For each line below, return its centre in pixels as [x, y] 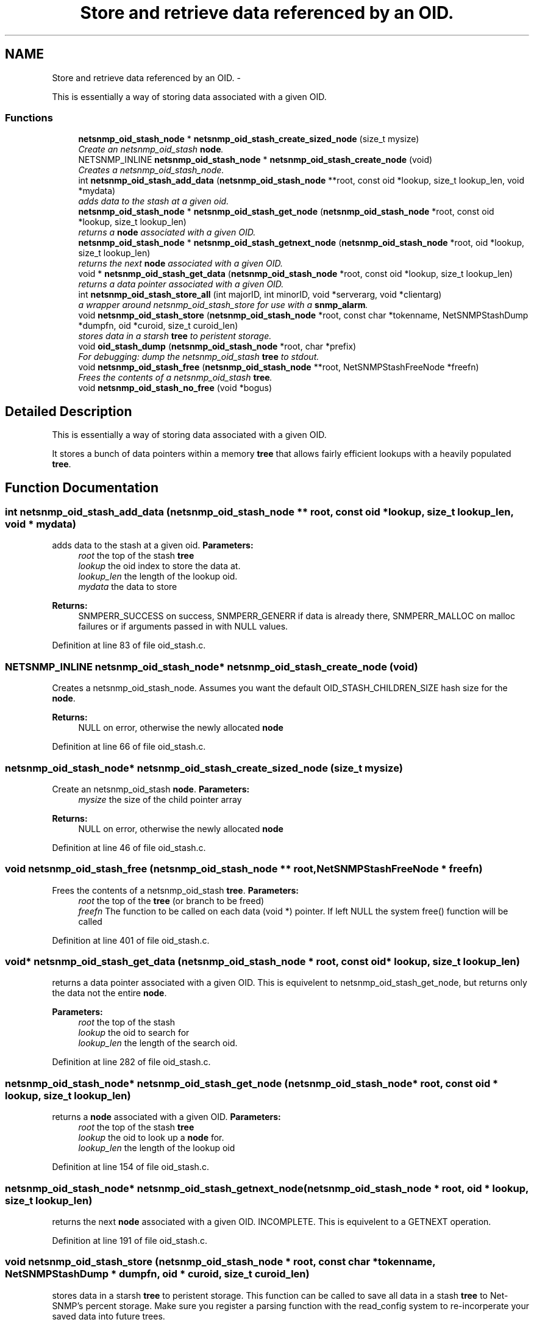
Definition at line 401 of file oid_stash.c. [131, 940]
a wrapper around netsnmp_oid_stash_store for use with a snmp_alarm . [223, 305]
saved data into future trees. [109, 1316]
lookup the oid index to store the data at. [159, 566]
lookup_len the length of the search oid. [158, 1043]
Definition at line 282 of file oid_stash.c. [131, 1062]
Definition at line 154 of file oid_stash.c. [130, 1167]
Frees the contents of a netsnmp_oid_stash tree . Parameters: [176, 890]
